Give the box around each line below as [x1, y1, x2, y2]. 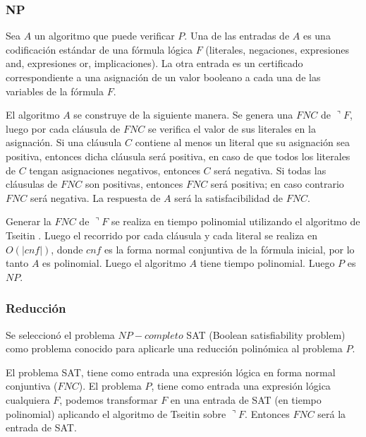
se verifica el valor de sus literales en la [147, 121, 316, 136]
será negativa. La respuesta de [30, 190, 161, 205]
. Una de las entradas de [184, 28, 290, 43]
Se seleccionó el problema [6, 327, 115, 342]
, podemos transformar [59, 392, 158, 407]
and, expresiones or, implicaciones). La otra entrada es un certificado [6, 56, 303, 71]
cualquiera [6, 392, 50, 407]
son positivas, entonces [85, 176, 183, 191]
